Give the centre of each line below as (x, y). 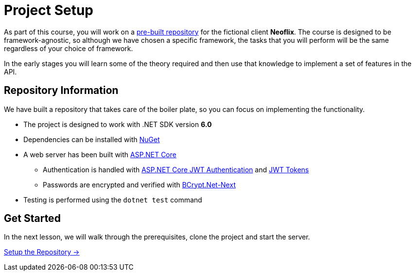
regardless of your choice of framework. (69, 48)
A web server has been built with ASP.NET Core (100, 154)
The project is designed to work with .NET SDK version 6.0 (118, 124)
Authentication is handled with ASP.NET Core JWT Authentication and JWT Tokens (176, 169)
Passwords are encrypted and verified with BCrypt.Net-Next (139, 184)
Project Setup (49, 10)
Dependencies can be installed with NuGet (92, 139)
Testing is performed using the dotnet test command (113, 200)
